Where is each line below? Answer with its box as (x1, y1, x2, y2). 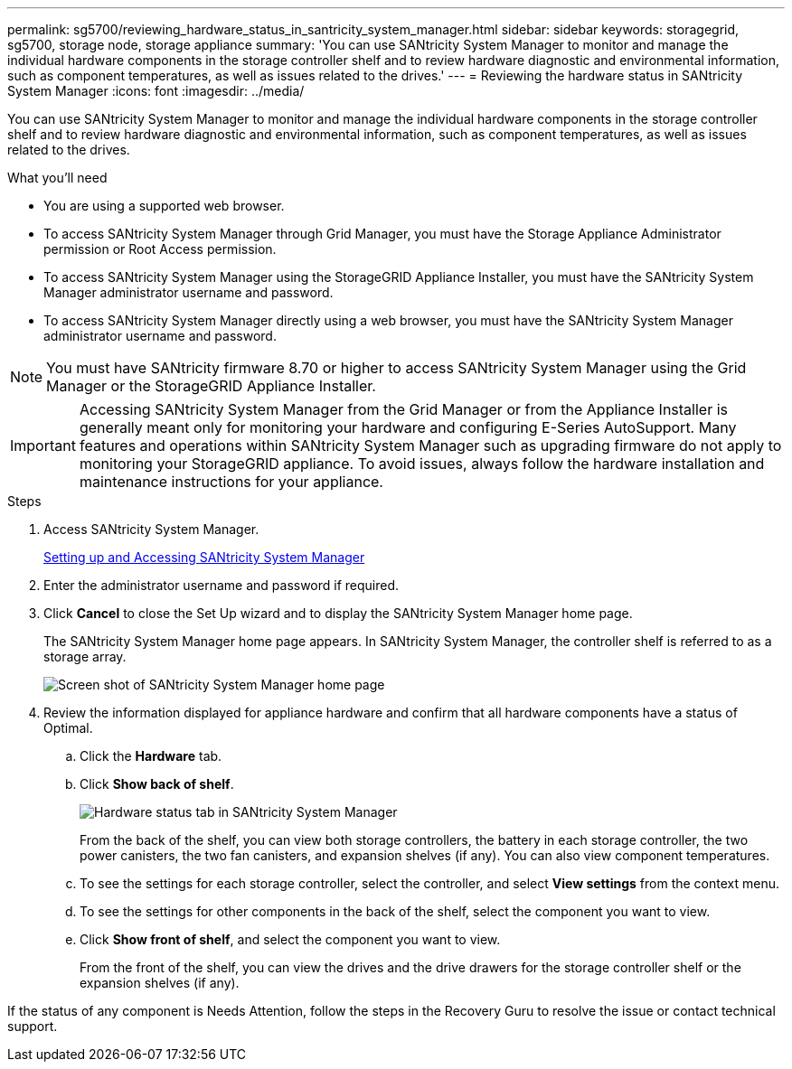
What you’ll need (7, 170, 108, 185)
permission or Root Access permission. (43, 241, 277, 257)
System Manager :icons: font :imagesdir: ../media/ (7, 83, 305, 98)
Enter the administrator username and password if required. (43, 577, 400, 593)
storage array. (43, 649, 127, 664)
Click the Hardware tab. (80, 748, 222, 764)
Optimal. (43, 720, 93, 736)
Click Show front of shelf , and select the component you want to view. (80, 932, 501, 947)
